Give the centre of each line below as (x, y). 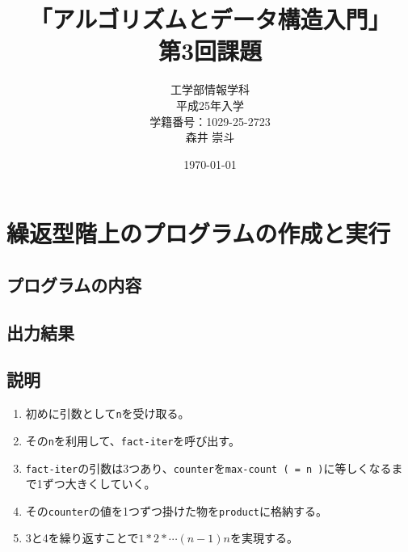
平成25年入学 (210, 105)
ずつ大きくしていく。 (99, 484)
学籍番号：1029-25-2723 (210, 121)
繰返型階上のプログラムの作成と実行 (199, 233)
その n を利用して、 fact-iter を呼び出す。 (132, 440)
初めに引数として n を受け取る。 (107, 413)
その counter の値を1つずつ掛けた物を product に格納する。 (177, 510)
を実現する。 (264, 538)
